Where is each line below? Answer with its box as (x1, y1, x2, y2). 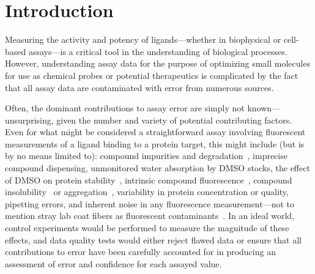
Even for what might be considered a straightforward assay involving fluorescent (5, 125, 306, 138)
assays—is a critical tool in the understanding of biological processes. (28, 45, 287, 57)
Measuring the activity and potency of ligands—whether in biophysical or (5, 33, 281, 46)
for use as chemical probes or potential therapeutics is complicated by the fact (5, 68, 298, 81)
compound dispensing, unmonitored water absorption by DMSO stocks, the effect (5, 161, 310, 174)
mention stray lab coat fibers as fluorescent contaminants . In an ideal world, (5, 209, 295, 222)
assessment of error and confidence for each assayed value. (5, 257, 222, 270)
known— (247, 102, 281, 114)
